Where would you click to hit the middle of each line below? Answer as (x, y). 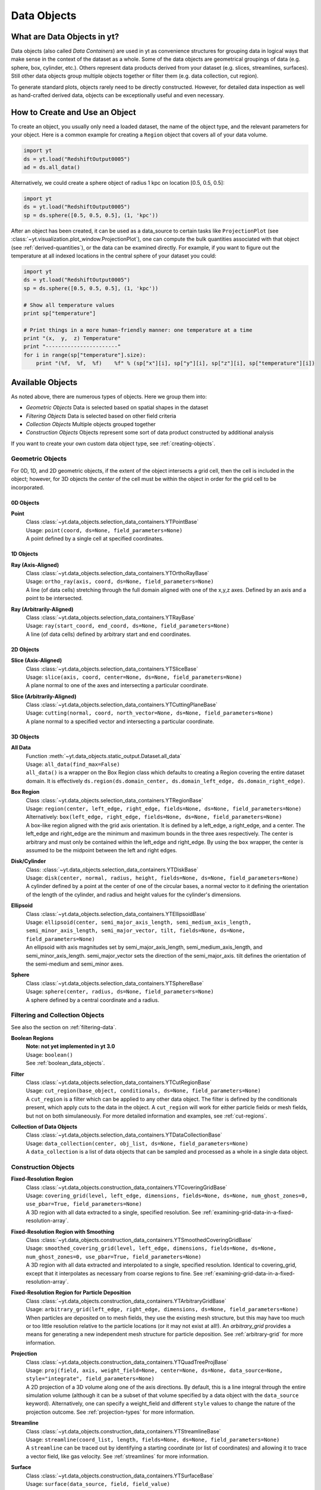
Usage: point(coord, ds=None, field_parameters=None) (104, 530)
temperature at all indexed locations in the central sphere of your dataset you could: (114, 256)
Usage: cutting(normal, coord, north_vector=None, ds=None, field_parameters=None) (150, 713)
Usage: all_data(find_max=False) (73, 764)
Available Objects (44, 382)
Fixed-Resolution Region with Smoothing (63, 1231)
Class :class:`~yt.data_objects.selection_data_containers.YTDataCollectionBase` (124, 1135)
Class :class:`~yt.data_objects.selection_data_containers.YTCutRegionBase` (119, 1082)
